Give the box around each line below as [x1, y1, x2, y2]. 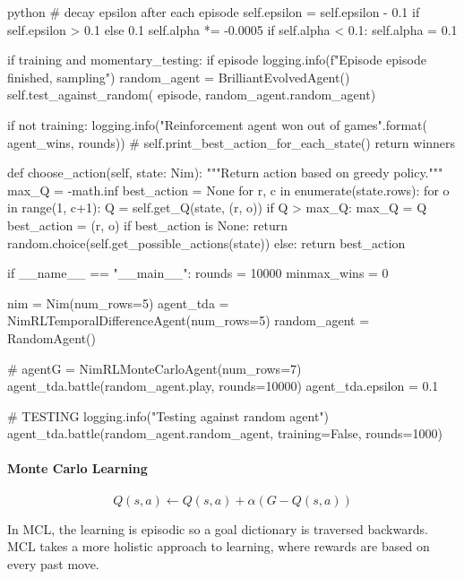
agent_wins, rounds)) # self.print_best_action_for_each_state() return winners [7, 133, 456, 151]
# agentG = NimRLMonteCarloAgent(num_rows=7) [7, 359, 302, 377]
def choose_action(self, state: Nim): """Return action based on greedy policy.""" [7, 163, 443, 182]
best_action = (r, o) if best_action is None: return [7, 215, 288, 234]
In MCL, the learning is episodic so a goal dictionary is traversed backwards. [7, 519, 428, 538]
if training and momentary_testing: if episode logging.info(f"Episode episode [7, 50, 426, 69]
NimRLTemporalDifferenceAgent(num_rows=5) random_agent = [7, 311, 370, 330]
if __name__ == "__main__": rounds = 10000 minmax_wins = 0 [7, 264, 389, 282]
